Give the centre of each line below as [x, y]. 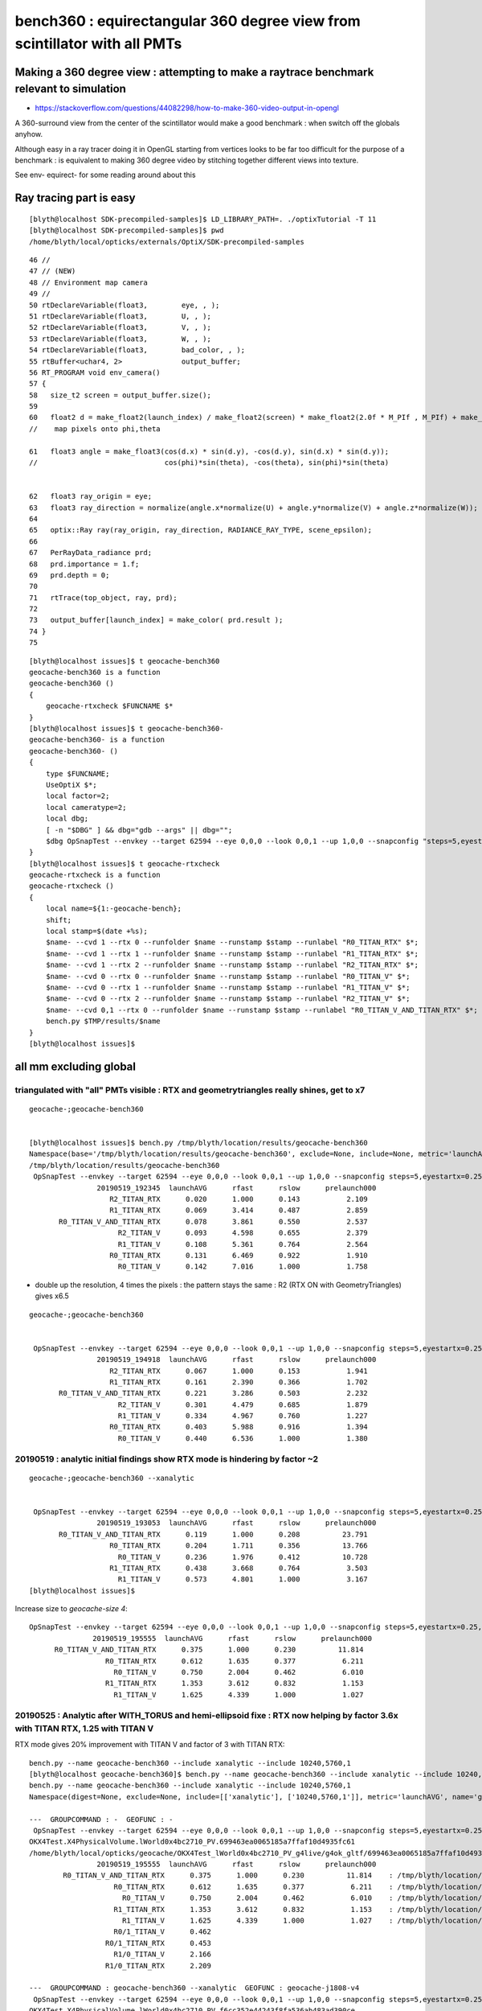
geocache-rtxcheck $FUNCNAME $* [109, 706]
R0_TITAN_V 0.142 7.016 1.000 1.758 [243, 1267]
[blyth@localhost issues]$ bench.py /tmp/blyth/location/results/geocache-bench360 [199, 1143]
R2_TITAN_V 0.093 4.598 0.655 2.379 [243, 1233]
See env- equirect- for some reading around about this [105, 175]
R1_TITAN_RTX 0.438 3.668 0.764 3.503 [239, 1568]
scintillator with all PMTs [98, 43]
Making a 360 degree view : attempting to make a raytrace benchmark [194, 72]
